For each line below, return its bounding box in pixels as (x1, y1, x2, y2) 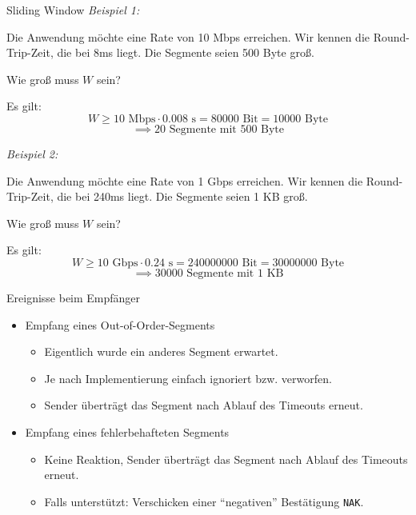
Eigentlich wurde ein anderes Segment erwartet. (44, 343, 278, 360)
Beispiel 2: (6, 145, 58, 162)
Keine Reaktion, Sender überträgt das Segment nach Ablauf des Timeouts (44, 450, 408, 467)
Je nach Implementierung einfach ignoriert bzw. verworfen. (44, 369, 332, 386)
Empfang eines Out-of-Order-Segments (25, 316, 215, 333)
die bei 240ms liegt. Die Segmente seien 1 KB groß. (57, 188, 308, 205)
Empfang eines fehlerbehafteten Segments (25, 423, 230, 440)
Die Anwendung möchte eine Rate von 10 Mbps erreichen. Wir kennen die (6, 28, 370, 45)
